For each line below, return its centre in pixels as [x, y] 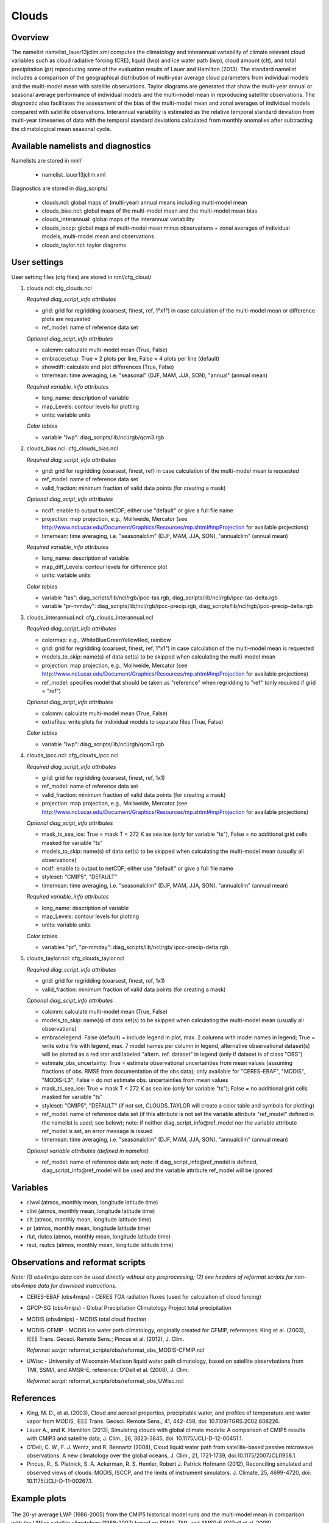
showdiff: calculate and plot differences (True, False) [108, 367]
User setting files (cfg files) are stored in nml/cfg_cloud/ [81, 277]
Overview [30, 37]
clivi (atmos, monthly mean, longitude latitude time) [91, 1211]
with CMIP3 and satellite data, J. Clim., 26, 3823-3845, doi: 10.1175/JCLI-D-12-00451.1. [135, 1438]
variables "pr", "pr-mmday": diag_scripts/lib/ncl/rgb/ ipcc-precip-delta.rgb [135, 947]
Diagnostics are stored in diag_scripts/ [59, 188]
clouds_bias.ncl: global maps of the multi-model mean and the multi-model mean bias [150, 211]
